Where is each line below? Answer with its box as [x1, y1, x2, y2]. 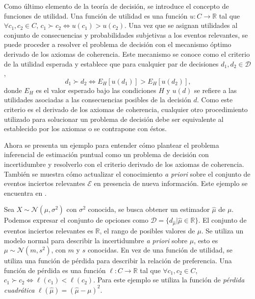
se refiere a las [194, 85, 237, 95]
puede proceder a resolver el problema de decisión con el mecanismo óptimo [4, 39, 231, 49]
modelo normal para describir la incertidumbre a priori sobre [4, 235, 188, 245]
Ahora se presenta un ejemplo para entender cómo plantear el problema [4, 139, 219, 150]
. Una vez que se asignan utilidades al [124, 20, 238, 30]
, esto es [194, 235, 218, 245]
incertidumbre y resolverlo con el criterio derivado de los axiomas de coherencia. [4, 159, 244, 169]
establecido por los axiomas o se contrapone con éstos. [4, 123, 167, 134]
